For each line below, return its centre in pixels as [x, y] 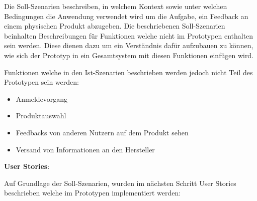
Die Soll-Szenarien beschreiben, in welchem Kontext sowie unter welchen [116, 6]
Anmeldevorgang [42, 98]
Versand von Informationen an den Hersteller [85, 149]
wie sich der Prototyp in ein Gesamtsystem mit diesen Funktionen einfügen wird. [129, 55]
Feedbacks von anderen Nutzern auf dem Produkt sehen [102, 132]
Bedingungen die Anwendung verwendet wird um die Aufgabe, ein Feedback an [126, 16]
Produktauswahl [41, 116]
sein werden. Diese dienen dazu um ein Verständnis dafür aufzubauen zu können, [129, 45]
